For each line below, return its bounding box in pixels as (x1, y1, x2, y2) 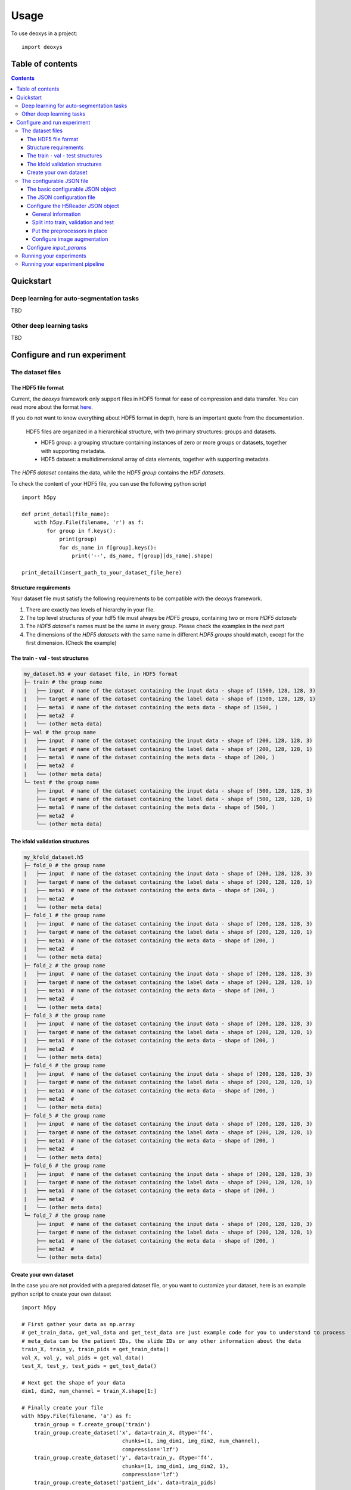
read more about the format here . (11, 403, 94, 411)
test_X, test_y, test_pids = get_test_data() (21, 1362, 157, 1369)
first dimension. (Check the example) (26, 640, 117, 647)
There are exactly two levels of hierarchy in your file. (26, 606, 155, 613)
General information (32, 210, 81, 218)
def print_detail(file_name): (21, 511, 110, 517)
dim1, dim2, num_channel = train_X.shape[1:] (21, 1387, 157, 1395)
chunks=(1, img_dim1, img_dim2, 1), (122, 1463, 229, 1469)
